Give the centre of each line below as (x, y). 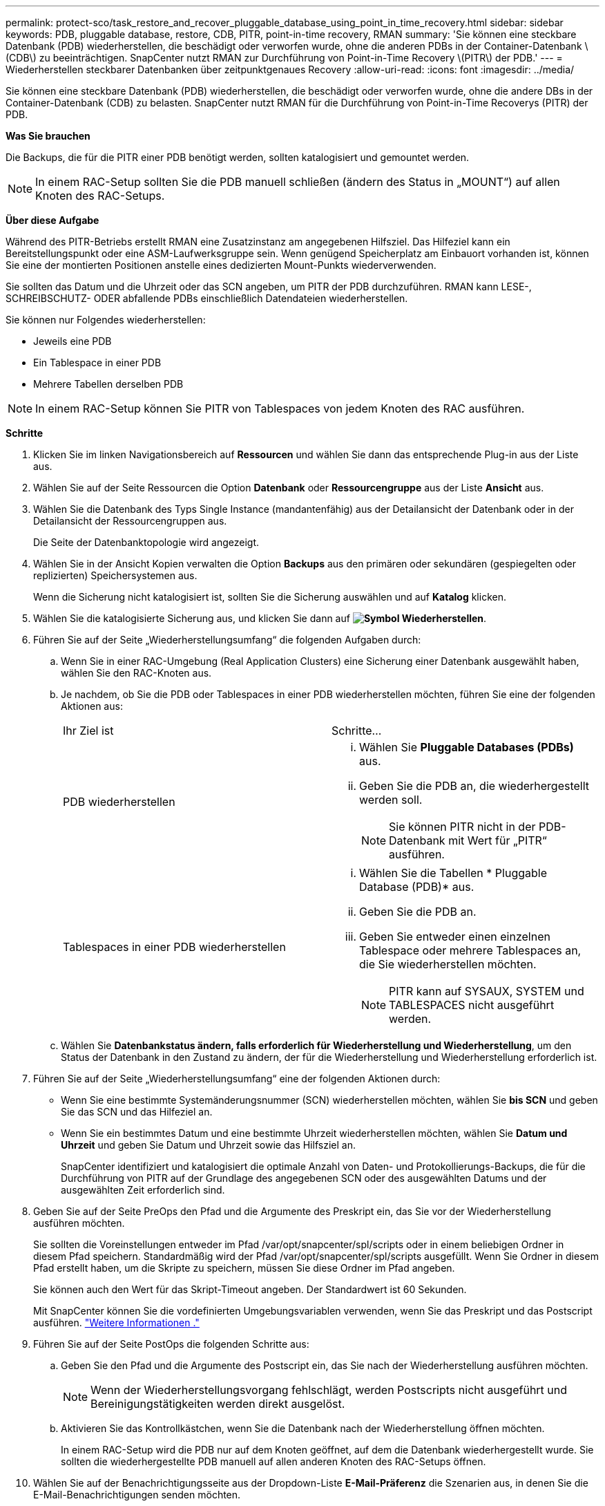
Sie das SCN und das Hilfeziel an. (137, 1112)
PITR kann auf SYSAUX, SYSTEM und (487, 991)
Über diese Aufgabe (52, 220)
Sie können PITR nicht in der (462, 827)
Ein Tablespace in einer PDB (97, 363)
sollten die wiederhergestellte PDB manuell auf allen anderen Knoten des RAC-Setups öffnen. (273, 1461)
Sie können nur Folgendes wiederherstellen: (106, 320)
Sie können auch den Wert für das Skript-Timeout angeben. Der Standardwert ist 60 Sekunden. (250, 1289)
